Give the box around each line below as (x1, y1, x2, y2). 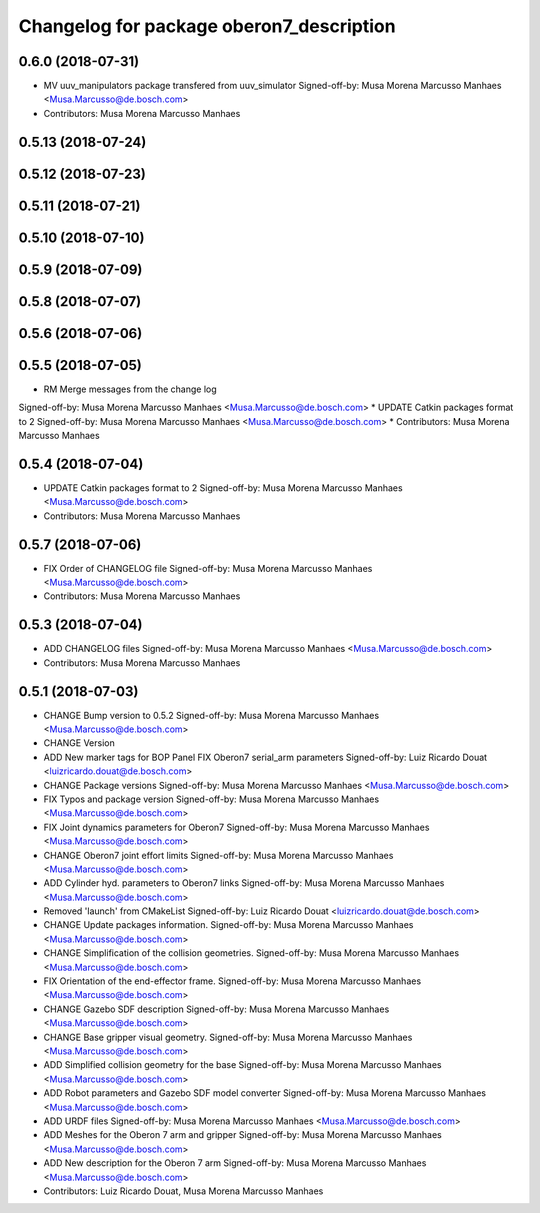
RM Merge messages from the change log (43, 383, 217, 395)
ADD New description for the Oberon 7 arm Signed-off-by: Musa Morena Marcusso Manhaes (43, 1157, 427, 1169)
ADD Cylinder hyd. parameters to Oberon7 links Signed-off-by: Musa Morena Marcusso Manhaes (43, 877, 445, 889)
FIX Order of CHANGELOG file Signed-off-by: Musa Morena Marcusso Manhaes (43, 562, 373, 574)
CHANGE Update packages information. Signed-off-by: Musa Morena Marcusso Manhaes (43, 919, 414, 931)
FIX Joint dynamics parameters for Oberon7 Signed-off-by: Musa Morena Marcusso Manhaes (43, 821, 430, 833)
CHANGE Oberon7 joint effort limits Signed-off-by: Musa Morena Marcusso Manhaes (43, 849, 394, 861)
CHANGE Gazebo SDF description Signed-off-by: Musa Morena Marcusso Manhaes (43, 1003, 390, 1015)
